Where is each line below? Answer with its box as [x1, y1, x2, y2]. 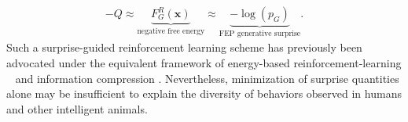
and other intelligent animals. [6, 100, 148, 117]
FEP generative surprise [219, 29, 301, 38]
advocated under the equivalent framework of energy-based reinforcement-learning [6, 55, 402, 71]
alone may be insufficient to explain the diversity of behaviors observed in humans [6, 85, 402, 102]
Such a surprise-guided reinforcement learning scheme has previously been [6, 39, 362, 56]
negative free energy [137, 27, 205, 35]
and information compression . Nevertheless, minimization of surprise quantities [15, 70, 399, 86]
